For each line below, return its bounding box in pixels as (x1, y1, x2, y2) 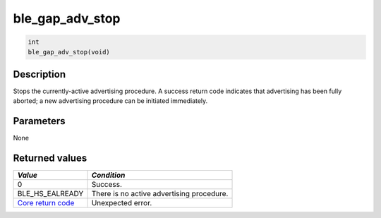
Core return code (17, 198, 75, 208)
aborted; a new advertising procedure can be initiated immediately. (13, 97, 208, 105)
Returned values (13, 152, 87, 164)
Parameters (13, 115, 66, 127)
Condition (91, 170, 126, 180)
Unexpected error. (91, 198, 152, 208)
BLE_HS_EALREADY (17, 189, 84, 199)
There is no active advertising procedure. (91, 189, 229, 199)
